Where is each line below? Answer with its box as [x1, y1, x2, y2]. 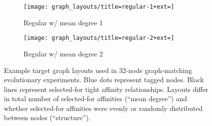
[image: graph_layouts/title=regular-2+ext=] [24, 35, 174, 42]
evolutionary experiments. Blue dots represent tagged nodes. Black [4, 74, 204, 85]
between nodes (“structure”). [4, 112, 91, 123]
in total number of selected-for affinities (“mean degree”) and [4, 93, 187, 104]
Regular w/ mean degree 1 [24, 17, 103, 27]
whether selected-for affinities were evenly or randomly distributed [4, 103, 203, 113]
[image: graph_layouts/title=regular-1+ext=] [24, 3, 174, 10]
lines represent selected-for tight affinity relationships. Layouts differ [4, 84, 209, 94]
